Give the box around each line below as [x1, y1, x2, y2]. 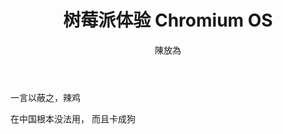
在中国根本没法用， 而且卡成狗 [10, 112, 136, 125]
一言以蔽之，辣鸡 [10, 91, 81, 103]
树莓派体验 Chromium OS [63, 9, 273, 32]
